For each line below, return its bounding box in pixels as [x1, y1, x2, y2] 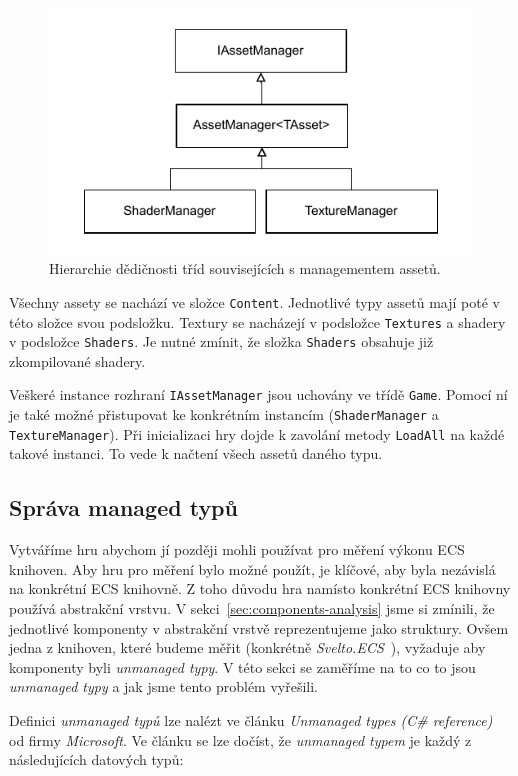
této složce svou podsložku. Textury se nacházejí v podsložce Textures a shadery [9, 311, 506, 332]
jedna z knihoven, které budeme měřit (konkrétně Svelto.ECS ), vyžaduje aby [9, 637, 486, 658]
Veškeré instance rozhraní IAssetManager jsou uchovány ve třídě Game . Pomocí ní [9, 384, 508, 405]
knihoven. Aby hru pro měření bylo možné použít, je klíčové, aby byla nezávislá [9, 558, 496, 579]
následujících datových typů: [9, 749, 184, 770]
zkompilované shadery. [9, 350, 146, 371]
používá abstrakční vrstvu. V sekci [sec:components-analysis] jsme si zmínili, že [9, 598, 495, 619]
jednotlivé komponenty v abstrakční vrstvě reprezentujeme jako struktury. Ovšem [9, 617, 509, 638]
